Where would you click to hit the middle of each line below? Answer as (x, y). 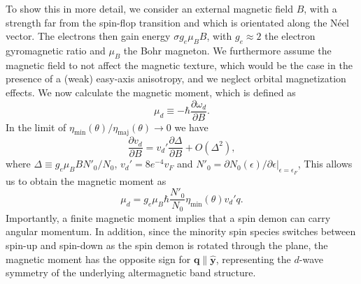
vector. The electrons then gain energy (88, 36)
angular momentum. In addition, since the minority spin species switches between (181, 231)
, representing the (253, 259)
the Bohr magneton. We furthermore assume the (227, 50)
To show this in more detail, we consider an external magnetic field (149, 8)
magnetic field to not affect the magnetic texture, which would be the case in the (179, 65)
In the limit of (36, 127)
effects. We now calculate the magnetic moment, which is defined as (151, 92)
